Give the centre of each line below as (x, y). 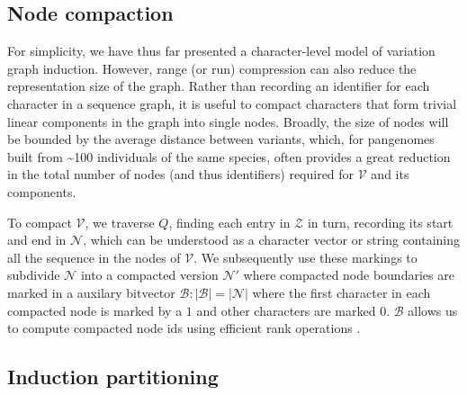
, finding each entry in (229, 222)
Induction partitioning (113, 377)
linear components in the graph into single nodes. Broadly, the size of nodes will (228, 121)
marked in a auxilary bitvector (91, 292)
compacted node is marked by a (95, 310)
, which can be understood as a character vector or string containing (272, 240)
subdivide (34, 275)
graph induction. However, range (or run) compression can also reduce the (212, 68)
